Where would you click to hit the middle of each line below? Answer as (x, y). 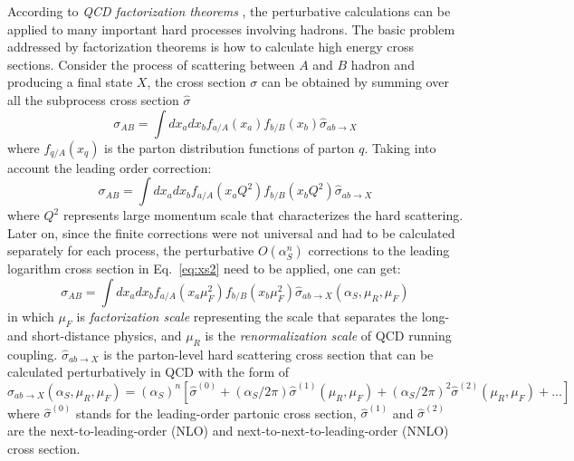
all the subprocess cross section (93, 99)
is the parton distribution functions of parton (230, 147)
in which (31, 316)
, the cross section (196, 82)
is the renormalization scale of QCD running (328, 335)
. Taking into (400, 147)
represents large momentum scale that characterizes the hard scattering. (263, 215)
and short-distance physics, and (95, 335)
